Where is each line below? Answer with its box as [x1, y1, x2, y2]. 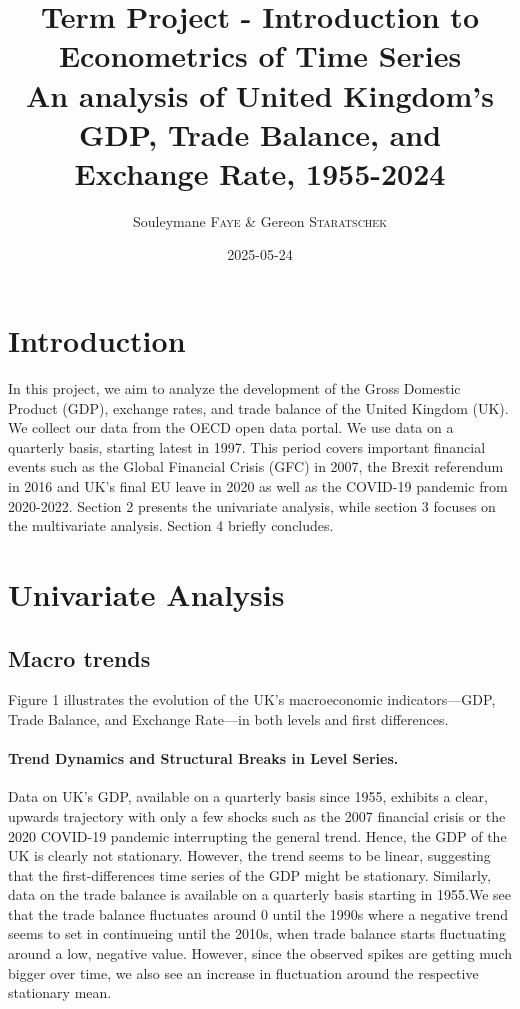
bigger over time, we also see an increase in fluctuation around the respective [8, 962, 479, 983]
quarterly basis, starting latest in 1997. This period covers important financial [8, 436, 486, 457]
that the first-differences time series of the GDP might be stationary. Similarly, [8, 864, 491, 885]
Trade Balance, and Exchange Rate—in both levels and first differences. [8, 708, 449, 729]
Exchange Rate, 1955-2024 [74, 152, 446, 193]
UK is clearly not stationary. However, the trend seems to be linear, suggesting [8, 845, 491, 866]
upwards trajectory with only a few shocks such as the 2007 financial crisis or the [8, 805, 506, 826]
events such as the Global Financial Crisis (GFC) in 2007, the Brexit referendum [8, 456, 504, 477]
